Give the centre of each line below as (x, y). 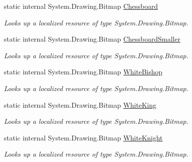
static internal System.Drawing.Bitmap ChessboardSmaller (92, 39)
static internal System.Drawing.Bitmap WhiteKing (80, 104)
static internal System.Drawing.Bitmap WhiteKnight (83, 137)
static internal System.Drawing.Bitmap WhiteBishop (83, 72)
